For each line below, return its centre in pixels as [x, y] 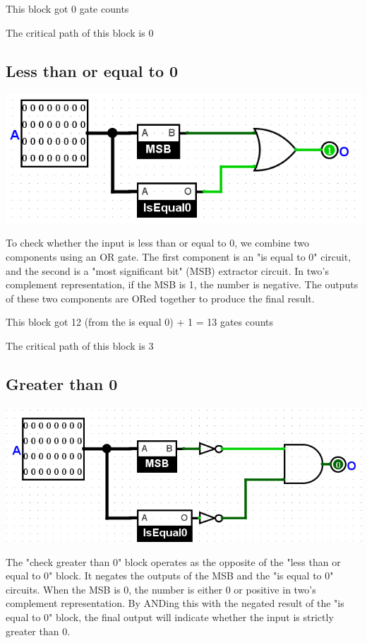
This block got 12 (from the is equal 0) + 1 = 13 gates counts [140, 322]
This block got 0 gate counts [67, 8]
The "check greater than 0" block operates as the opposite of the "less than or [173, 561]
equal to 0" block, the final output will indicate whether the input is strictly [170, 617]
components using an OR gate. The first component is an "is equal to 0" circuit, [179, 257]
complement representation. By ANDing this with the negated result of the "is [175, 603]
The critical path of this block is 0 [80, 32]
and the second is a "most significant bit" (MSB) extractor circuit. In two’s [167, 270]
